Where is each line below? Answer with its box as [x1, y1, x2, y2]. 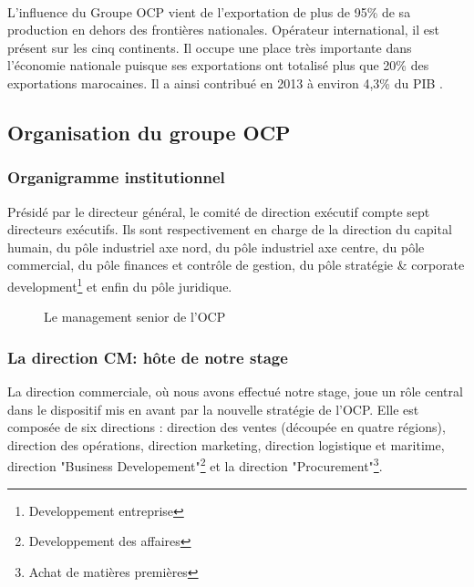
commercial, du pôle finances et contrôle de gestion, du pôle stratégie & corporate [7, 255, 465, 274]
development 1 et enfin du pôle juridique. [7, 273, 232, 295]
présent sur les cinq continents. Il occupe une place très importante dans [7, 37, 412, 57]
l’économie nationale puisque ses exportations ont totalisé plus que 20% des [7, 56, 429, 75]
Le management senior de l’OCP [44, 307, 226, 326]
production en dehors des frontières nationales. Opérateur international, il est [7, 20, 439, 39]
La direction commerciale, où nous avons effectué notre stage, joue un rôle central [7, 382, 463, 400]
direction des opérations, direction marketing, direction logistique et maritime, [7, 435, 445, 454]
